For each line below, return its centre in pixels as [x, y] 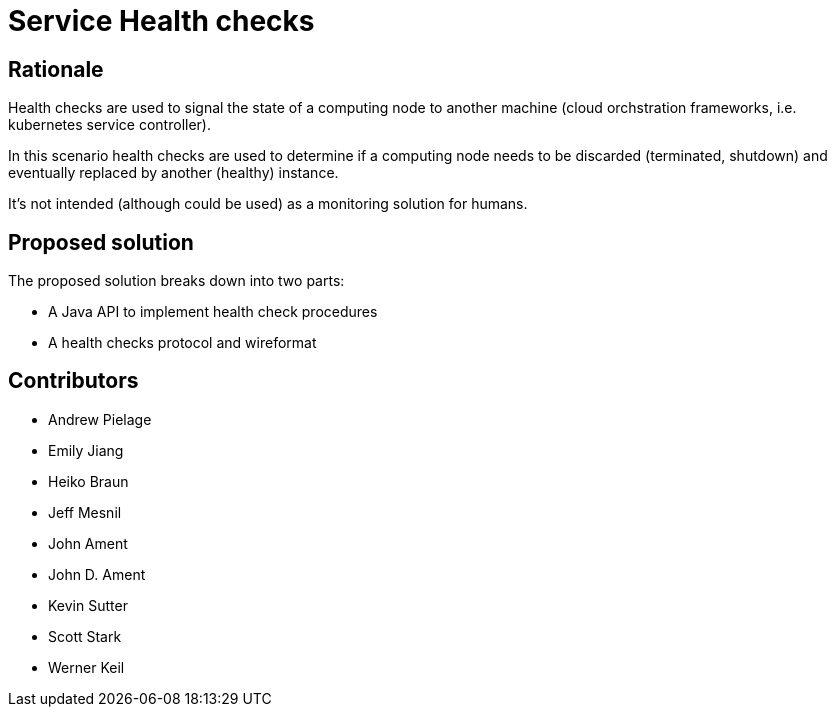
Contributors [73, 381]
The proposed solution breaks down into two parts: [176, 281]
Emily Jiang [86, 450]
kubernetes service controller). [109, 125]
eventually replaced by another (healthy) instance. [173, 173]
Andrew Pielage [100, 419]
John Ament [88, 543]
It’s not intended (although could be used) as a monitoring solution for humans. [268, 204]
